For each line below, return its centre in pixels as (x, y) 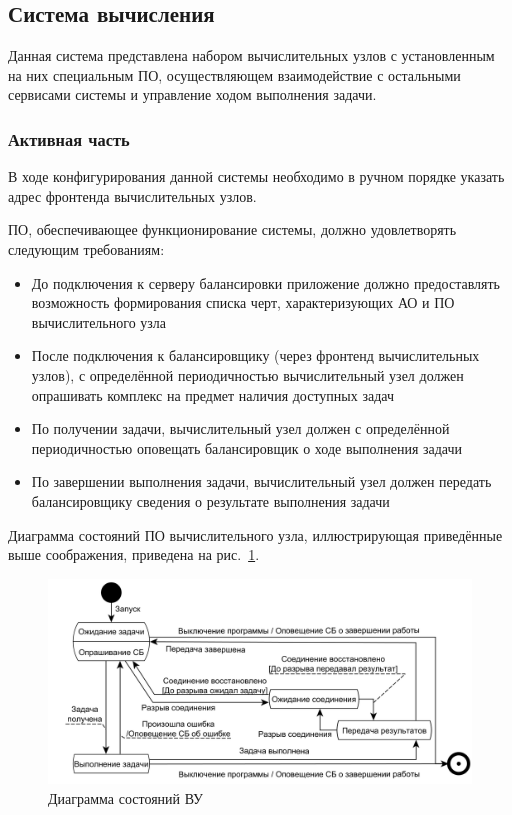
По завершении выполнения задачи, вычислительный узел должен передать (261, 481)
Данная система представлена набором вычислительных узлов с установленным (251, 55)
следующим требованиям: (86, 248)
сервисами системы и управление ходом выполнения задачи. (192, 94)
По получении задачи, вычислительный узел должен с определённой (240, 428)
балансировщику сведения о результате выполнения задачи (210, 500)
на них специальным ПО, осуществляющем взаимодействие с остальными (234, 74)
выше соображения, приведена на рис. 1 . (134, 554)
